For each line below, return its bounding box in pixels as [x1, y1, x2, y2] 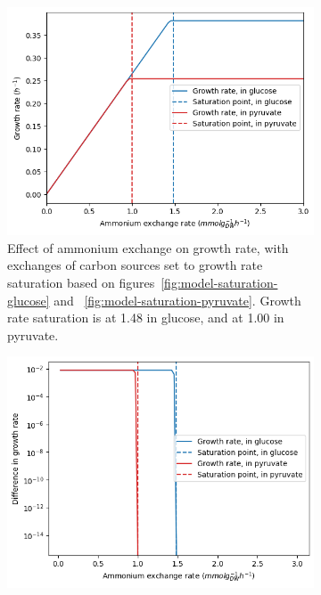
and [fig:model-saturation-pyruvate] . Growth [53, 290, 301, 309]
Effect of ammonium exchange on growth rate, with [7, 238, 289, 257]
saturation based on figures [7, 273, 155, 292]
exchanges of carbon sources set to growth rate [7, 256, 263, 274]
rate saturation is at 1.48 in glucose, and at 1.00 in [7, 308, 284, 327]
